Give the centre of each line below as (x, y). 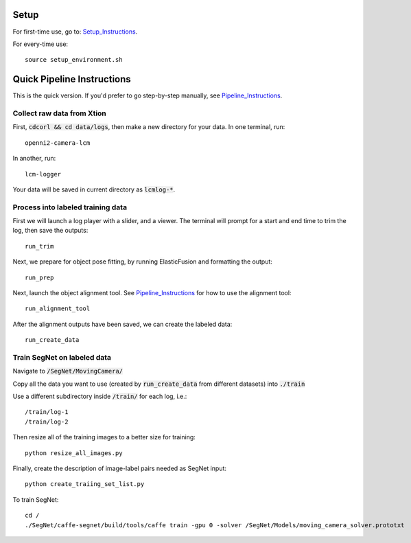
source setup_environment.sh (74, 60)
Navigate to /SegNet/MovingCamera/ (68, 371)
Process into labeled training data (70, 207)
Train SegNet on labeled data (62, 357)
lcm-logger (43, 174)
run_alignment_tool (58, 309)
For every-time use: (40, 44)
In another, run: (34, 159)
